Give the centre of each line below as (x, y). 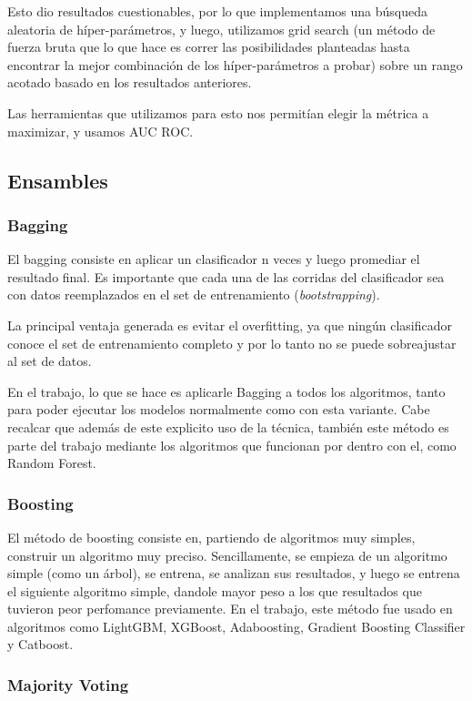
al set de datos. (50, 361)
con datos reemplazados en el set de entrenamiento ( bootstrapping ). (194, 295)
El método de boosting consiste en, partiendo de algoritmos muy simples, (211, 537)
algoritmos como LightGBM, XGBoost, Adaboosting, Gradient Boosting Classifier (236, 626)
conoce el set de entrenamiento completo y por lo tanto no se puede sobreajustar (232, 343)
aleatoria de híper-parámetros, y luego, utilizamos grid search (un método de (221, 29)
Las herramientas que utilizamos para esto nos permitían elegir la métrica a (218, 112)
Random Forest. (52, 463)
